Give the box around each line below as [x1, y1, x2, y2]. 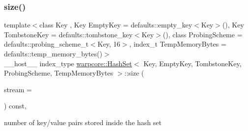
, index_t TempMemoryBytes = [129, 39, 226, 49]
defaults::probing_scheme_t [4, 39, 89, 49]
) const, [4, 101, 27, 111]
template [4, 20, 30, 30]
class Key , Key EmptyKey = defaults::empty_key [39, 20, 193, 30]
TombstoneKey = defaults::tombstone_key [4, 29, 133, 39]
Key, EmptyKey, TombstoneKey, [143, 58, 242, 68]
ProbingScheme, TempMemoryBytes [4, 68, 113, 78]
